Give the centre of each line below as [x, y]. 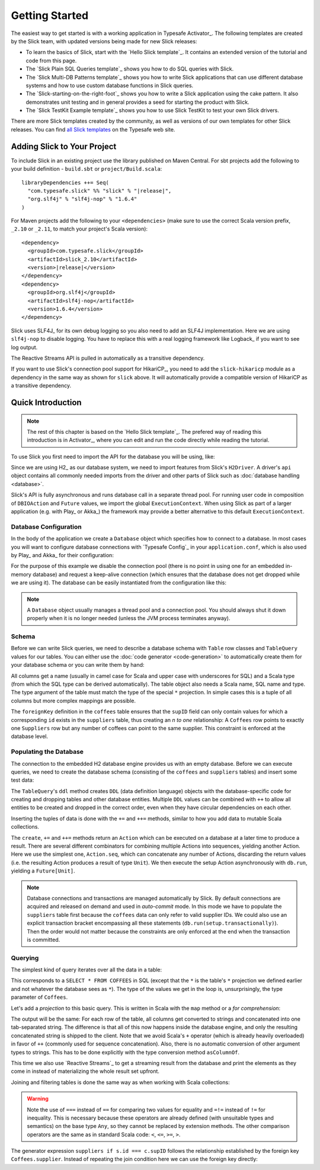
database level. [30, 736]
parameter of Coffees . [39, 997]
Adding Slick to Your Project [64, 146]
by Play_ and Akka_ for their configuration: [62, 555]
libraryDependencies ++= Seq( [65, 183]
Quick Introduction [47, 402]
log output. [24, 347]
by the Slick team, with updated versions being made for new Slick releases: [104, 41]
